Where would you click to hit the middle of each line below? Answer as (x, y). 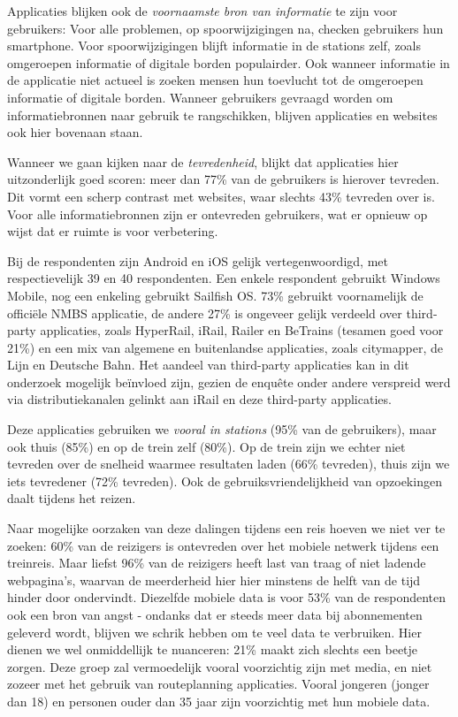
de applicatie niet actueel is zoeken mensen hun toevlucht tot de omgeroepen (215, 80)
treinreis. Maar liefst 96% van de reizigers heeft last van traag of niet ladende (217, 563)
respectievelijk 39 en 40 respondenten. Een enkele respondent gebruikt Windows (224, 278)
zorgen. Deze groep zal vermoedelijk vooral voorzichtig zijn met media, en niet (220, 666)
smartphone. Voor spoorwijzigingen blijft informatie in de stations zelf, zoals (214, 46)
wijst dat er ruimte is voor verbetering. (113, 231)
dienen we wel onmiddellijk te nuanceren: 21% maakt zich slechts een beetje (213, 649)
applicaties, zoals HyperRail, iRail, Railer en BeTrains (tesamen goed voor (242, 330)
